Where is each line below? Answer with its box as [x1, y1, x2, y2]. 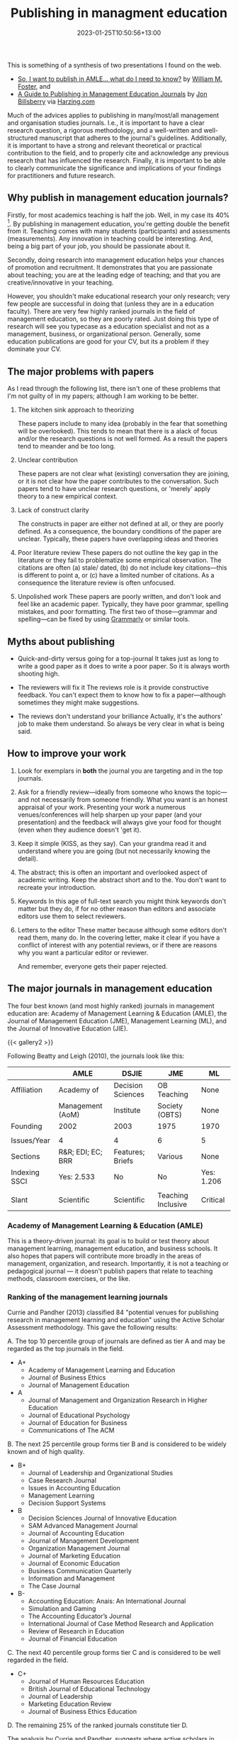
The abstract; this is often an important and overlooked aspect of [17, 868, 208, 876]
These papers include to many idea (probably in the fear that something [17, 419, 228, 428]
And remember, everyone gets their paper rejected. [17, 962, 168, 970]
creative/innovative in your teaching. [7, 278, 114, 287]
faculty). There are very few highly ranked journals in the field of [7, 307, 195, 316]
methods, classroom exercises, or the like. [7, 1274, 131, 1282]
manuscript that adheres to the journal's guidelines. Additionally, [39, 133, 227, 142]
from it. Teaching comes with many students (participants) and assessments [7, 227, 231, 236]
